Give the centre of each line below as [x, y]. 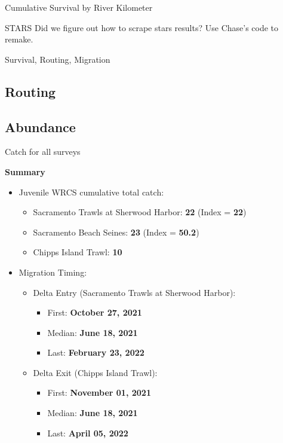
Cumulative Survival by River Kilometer [79, 7]
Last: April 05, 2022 [88, 433]
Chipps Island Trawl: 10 [78, 252]
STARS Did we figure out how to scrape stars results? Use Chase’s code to [142, 27]
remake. [19, 39]
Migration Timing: [53, 272]
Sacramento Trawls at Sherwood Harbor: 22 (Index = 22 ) [140, 212]
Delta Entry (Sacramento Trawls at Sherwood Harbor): [134, 292]
